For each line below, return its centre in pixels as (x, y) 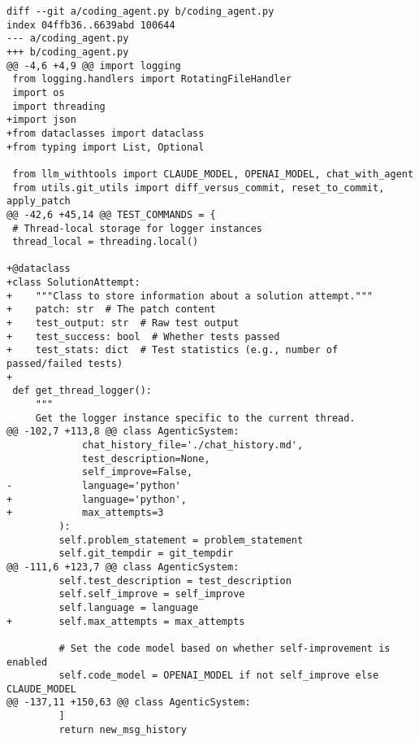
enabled (27, 662)
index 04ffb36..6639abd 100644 (91, 25)
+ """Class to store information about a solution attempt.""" (190, 296)
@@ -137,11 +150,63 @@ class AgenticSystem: (129, 703)
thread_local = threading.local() (106, 242)
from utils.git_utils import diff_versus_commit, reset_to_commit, (199, 188)
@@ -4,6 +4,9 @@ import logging (94, 65)
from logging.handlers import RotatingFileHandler (152, 79)
